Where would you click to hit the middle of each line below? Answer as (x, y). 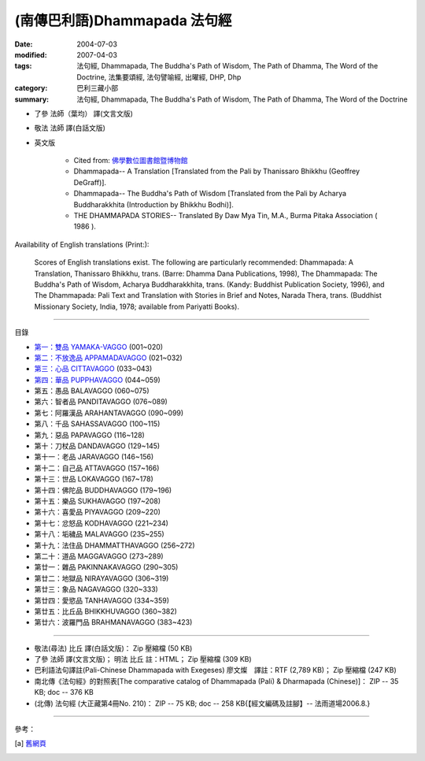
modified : (31, 54)
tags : (23, 66)
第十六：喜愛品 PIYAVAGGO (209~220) (98, 512)
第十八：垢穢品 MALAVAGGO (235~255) (99, 534)
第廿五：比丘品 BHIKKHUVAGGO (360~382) (105, 611)
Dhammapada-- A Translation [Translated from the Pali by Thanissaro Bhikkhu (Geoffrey (217, 171)
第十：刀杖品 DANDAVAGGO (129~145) (97, 446)
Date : (24, 44)
